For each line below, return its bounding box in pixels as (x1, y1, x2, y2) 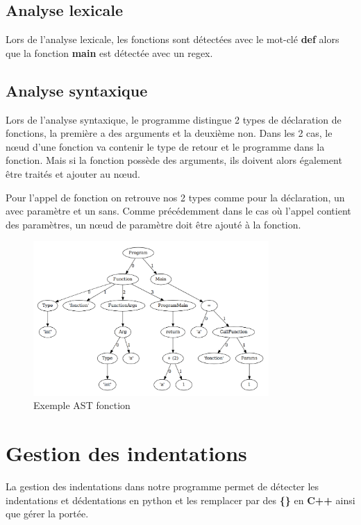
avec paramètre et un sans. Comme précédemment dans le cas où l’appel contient (6, 203, 351, 218)
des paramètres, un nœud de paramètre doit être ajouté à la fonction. (6, 217, 301, 231)
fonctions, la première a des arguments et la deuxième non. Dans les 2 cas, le (6, 126, 333, 140)
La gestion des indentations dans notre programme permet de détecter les (6, 478, 319, 493)
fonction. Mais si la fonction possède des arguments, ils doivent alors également (6, 153, 342, 167)
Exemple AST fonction (33, 398, 131, 412)
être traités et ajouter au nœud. (6, 166, 140, 181)
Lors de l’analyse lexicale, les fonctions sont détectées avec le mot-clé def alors (6, 32, 339, 47)
